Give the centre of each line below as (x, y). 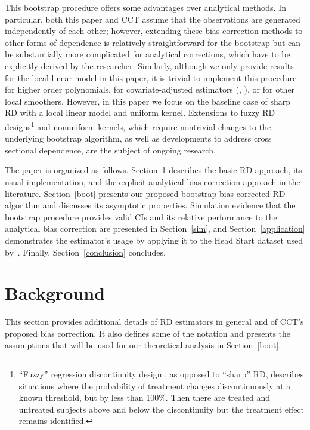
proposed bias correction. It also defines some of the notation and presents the (148, 333)
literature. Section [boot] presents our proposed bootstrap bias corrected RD (145, 193)
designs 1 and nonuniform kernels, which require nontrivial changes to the (138, 125)
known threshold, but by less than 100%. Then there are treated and (144, 397)
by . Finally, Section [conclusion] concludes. (85, 252)
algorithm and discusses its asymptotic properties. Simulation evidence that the (150, 205)
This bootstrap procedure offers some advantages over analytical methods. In (145, 7)
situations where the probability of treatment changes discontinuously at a (155, 386)
